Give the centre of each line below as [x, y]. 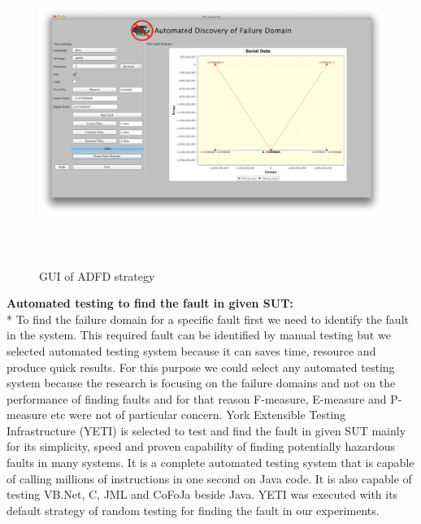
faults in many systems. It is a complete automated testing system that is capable [210, 463]
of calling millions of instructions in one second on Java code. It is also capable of [209, 478]
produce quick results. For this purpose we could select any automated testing [201, 367]
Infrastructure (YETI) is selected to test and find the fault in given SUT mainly [206, 430]
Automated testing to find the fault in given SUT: [150, 303]
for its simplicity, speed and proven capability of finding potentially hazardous [201, 446]
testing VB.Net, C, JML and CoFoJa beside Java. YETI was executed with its [202, 494]
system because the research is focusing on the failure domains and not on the [201, 383]
